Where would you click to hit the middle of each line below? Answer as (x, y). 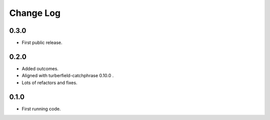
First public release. (42, 43)
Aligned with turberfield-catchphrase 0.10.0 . (68, 76)
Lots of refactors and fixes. (49, 83)
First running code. (41, 109)
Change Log (35, 13)
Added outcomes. (40, 68)
